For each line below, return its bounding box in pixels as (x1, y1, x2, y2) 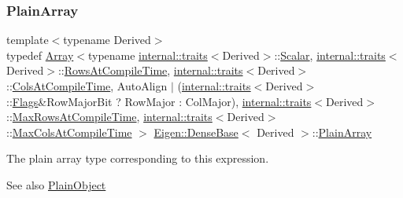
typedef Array (6, 46, 74, 63)
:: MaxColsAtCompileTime (6, 123, 132, 140)
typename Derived (63, 31, 151, 48)
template (6, 31, 49, 48)
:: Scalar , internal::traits (274, 46, 386, 63)
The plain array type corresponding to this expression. (6, 150, 269, 167)
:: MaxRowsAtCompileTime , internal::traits (6, 108, 213, 125)
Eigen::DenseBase (153, 123, 238, 140)
